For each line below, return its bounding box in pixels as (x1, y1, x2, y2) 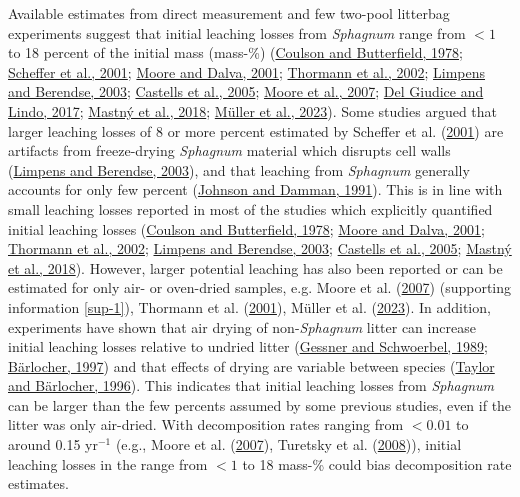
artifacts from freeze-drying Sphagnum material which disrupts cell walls (8, 140, 451, 161)
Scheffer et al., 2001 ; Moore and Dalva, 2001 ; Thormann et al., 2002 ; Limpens (8, 61, 486, 82)
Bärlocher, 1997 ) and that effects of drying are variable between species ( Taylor (8, 355, 495, 376)
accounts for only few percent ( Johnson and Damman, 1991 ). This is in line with (8, 179, 503, 200)
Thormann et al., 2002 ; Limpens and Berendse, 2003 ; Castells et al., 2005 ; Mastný (8, 238, 512, 259)
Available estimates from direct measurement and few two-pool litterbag (8, 3, 450, 23)
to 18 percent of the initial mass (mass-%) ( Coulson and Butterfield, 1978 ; (8, 42, 463, 63)
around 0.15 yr (8, 434, 98, 455)
